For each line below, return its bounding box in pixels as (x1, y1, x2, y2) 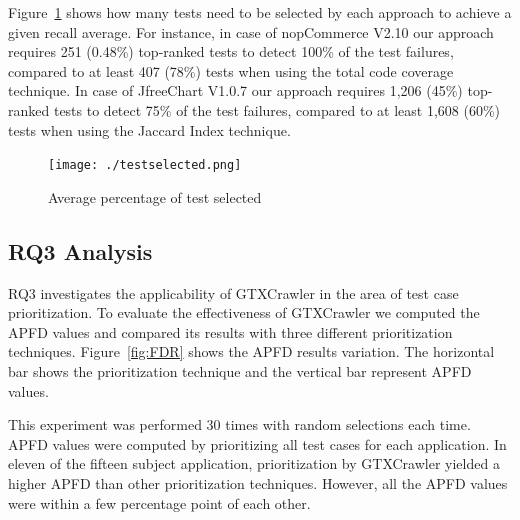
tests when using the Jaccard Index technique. (8, 119, 291, 140)
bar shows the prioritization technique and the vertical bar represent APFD (8, 360, 472, 381)
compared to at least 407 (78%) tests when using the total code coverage (8, 60, 454, 81)
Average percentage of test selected (48, 186, 262, 207)
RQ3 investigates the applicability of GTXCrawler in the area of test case (8, 282, 459, 303)
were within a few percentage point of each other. (8, 492, 311, 513)
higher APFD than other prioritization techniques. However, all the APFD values (8, 472, 508, 493)
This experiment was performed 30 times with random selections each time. (8, 414, 471, 435)
